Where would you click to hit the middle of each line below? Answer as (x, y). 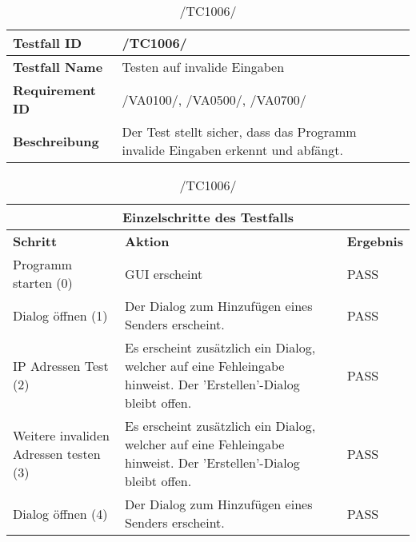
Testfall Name (58, 67)
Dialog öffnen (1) (60, 315)
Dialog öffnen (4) (60, 513)
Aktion (147, 241)
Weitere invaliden (61, 435)
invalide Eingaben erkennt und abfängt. (232, 150)
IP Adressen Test (61, 366)
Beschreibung (56, 141)
